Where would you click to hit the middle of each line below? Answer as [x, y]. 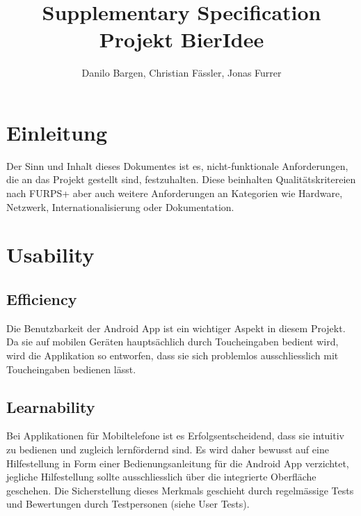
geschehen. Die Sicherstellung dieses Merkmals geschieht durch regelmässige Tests [180, 490]
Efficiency [42, 298]
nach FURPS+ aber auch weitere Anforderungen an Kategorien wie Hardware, [175, 193]
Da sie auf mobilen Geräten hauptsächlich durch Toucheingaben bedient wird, [173, 342]
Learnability [51, 406]
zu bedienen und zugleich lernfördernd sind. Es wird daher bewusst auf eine [168, 449]
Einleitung [57, 132]
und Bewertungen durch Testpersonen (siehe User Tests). [128, 504]
